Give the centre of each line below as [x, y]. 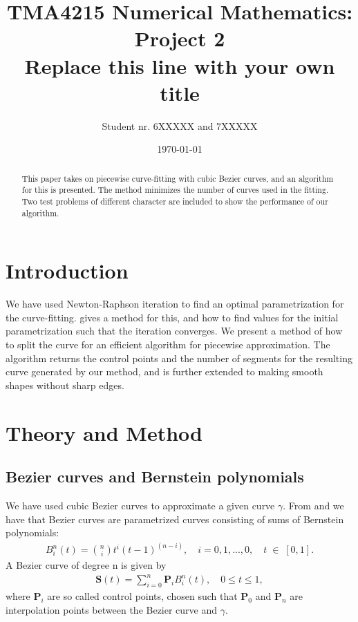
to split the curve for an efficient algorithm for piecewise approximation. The [168, 345]
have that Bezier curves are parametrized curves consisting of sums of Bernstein [175, 519]
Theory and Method [104, 432]
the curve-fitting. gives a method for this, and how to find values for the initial [172, 317]
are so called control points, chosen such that [142, 596]
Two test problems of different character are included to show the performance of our [175, 201]
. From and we [313, 505]
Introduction [67, 271]
